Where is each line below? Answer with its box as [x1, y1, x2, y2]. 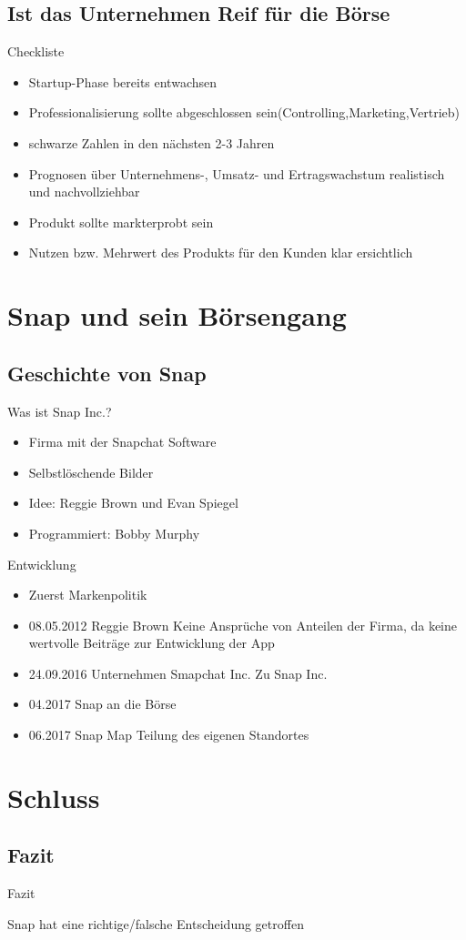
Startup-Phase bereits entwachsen [28, 72, 218, 91]
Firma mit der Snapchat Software [28, 432, 217, 451]
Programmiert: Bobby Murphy [28, 523, 200, 542]
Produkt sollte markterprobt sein [28, 212, 214, 231]
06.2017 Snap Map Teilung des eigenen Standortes [28, 725, 309, 744]
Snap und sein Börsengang [7, 297, 347, 334]
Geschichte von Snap [7, 359, 207, 387]
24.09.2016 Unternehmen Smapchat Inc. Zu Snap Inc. [28, 663, 328, 682]
